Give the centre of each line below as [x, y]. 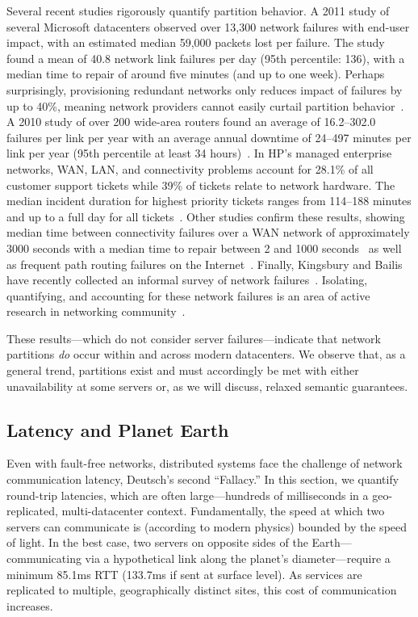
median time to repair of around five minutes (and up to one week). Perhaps [196, 74]
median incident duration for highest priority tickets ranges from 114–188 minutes [209, 201]
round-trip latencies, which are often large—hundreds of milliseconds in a [188, 495]
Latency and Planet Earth [118, 429]
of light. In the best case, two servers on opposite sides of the [157, 542]
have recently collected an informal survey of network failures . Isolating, [187, 280]
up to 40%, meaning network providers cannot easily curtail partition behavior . [205, 105]
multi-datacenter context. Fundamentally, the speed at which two [223, 511]
